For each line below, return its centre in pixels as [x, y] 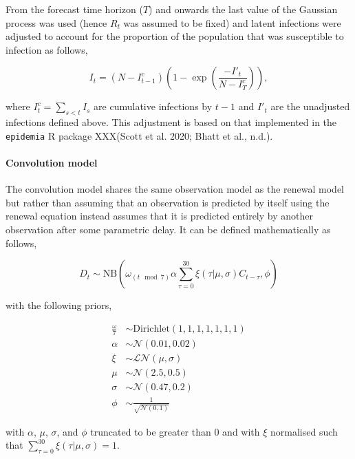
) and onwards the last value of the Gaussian [243, 9]
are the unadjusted [310, 106]
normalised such [304, 431]
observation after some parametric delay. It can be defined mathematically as [168, 229]
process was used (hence [56, 22]
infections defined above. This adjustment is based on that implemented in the [171, 122]
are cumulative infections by [153, 106]
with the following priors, [59, 305]
